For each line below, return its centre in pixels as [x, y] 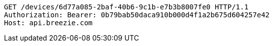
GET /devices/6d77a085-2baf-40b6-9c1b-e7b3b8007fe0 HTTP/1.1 [126, 7]
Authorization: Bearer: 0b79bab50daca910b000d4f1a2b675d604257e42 [137, 15]
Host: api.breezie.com [48, 23]
